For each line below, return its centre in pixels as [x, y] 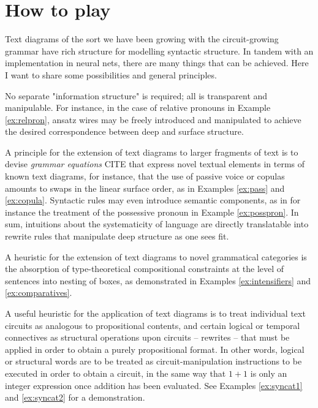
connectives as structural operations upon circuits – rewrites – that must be [147, 337]
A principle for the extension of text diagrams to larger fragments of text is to [152, 152]
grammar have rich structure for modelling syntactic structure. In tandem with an [159, 51]
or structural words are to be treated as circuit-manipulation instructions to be [153, 361]
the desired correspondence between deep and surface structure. [124, 131]
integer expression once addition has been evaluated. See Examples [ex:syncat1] [154, 385]
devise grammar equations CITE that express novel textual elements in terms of [155, 164]
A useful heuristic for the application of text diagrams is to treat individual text [155, 313]
